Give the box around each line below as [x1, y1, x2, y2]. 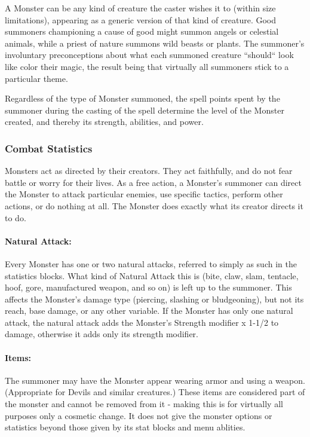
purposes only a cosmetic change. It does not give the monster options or [5, 409, 272, 421]
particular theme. [5, 72, 68, 84]
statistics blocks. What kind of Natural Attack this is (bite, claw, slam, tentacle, [5, 269, 299, 282]
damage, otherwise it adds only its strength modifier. [5, 328, 198, 340]
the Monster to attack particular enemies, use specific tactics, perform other [5, 188, 283, 200]
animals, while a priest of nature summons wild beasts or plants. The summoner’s [5, 36, 305, 49]
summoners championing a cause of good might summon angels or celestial [5, 25, 279, 38]
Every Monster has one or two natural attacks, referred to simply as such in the [5, 257, 297, 270]
